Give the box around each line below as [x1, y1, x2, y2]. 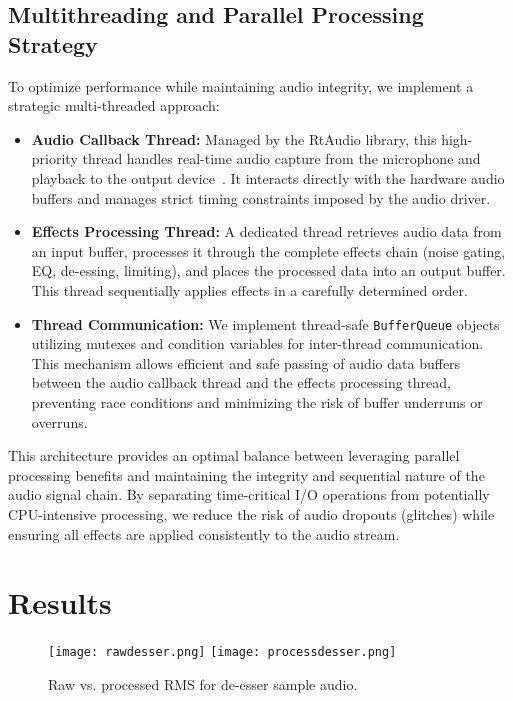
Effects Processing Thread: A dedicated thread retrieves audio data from [31, 221, 502, 242]
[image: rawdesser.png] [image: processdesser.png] [48, 645, 397, 660]
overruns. [31, 411, 88, 432]
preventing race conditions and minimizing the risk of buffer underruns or [31, 391, 483, 412]
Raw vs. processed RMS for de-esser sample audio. [48, 673, 358, 694]
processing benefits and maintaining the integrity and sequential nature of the [8, 464, 485, 485]
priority [31, 148, 78, 169]
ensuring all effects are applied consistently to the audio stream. [8, 523, 400, 544]
